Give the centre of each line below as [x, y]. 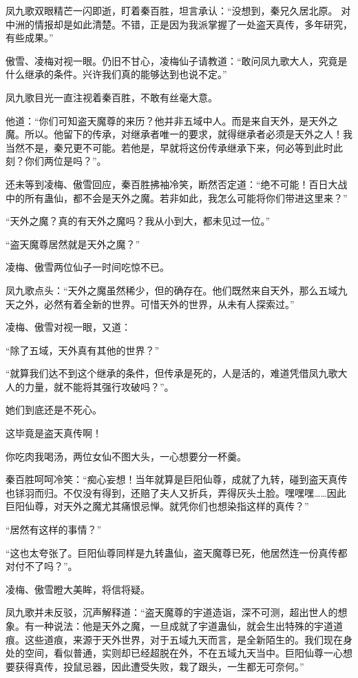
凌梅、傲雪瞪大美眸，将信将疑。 [78, 589]
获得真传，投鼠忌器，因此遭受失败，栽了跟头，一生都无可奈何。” [159, 666]
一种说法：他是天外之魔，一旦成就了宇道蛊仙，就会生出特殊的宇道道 [188, 626]
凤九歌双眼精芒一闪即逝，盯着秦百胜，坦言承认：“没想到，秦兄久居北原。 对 [178, 10]
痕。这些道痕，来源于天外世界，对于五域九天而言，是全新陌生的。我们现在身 [179, 639]
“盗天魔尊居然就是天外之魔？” [73, 244]
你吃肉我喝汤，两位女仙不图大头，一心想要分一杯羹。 [126, 456]
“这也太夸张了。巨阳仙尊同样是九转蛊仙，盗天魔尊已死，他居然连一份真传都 [177, 552]
